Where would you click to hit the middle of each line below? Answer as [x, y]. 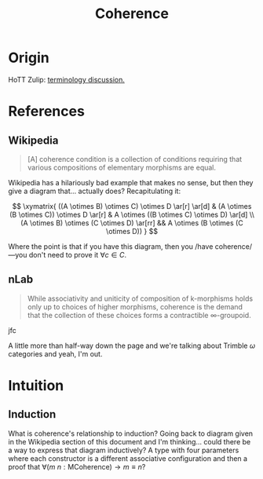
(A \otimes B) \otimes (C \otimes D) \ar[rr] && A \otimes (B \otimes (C [132, 223]
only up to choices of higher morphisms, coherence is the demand [135, 306]
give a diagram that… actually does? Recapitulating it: [95, 191]
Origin [29, 58]
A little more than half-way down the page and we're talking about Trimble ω [132, 346]
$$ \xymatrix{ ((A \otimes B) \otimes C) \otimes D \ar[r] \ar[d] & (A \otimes [132, 206]
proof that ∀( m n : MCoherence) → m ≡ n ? [77, 466]
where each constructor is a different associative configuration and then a [128, 458]
